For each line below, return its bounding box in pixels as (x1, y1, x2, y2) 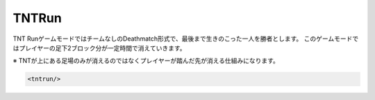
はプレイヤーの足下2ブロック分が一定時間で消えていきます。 (12, 43, 187, 52)
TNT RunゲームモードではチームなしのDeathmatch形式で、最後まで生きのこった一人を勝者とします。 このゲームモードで (12, 34, 359, 43)
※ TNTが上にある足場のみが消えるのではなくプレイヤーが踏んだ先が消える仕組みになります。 (12, 57, 279, 65)
